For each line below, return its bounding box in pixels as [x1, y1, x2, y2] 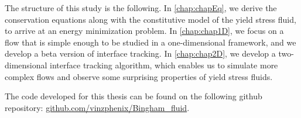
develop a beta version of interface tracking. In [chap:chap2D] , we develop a [5, 47, 276, 60]
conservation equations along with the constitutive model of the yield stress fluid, [5, 13, 296, 25]
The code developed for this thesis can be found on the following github [5, 90, 262, 102]
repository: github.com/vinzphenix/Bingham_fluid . [5, 101, 190, 113]
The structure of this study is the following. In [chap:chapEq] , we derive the [5, 2, 277, 13]
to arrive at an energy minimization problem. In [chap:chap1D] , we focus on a [5, 25, 284, 37]
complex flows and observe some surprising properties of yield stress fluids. [5, 70, 273, 82]
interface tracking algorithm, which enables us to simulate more [50, 58, 278, 71]
